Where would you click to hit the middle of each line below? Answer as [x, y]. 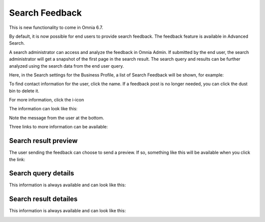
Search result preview [43, 141]
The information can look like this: [43, 109]
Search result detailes [43, 199]
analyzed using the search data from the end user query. [66, 66]
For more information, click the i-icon [47, 100]
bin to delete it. [24, 91]
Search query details [42, 173]
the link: [17, 159]
